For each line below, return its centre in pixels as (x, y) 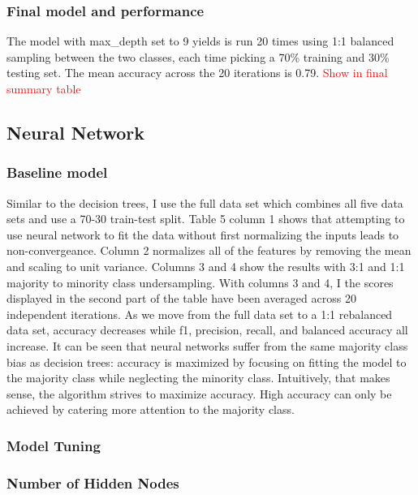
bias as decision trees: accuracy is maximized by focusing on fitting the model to (207, 362)
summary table (44, 88)
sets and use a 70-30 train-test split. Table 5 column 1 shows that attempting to (206, 219)
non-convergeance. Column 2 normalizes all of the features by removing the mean (209, 250)
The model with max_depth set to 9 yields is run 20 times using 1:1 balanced (200, 41)
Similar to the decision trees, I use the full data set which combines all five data (205, 202)
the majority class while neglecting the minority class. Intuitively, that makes (198, 378)
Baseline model (57, 172)
